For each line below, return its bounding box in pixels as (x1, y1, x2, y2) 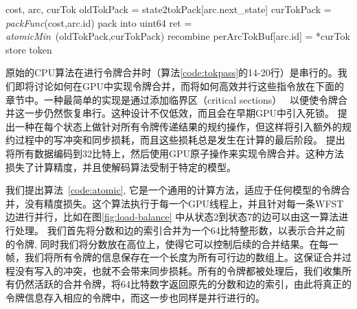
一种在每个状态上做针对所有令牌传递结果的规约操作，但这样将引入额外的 (14, 119, 342, 133)
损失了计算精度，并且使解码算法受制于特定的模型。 (5, 159, 236, 174)
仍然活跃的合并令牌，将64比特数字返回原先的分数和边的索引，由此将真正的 (14, 277, 352, 291)
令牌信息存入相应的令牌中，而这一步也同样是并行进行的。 (5, 290, 265, 304)
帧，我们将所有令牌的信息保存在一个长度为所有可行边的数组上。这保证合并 (5, 250, 342, 264)
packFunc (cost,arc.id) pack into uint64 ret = (5, 15, 192, 30)
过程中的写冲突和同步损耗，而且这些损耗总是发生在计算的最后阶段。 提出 (14, 133, 345, 147)
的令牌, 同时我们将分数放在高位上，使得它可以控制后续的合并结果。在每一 (5, 236, 338, 251)
